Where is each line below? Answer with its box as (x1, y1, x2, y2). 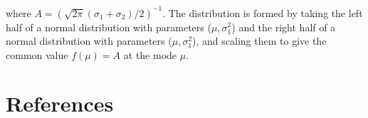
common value (6, 47, 68, 62)
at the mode (123, 47, 177, 62)
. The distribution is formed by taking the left (162, 5, 363, 20)
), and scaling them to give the (192, 33, 327, 48)
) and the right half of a (231, 19, 336, 34)
